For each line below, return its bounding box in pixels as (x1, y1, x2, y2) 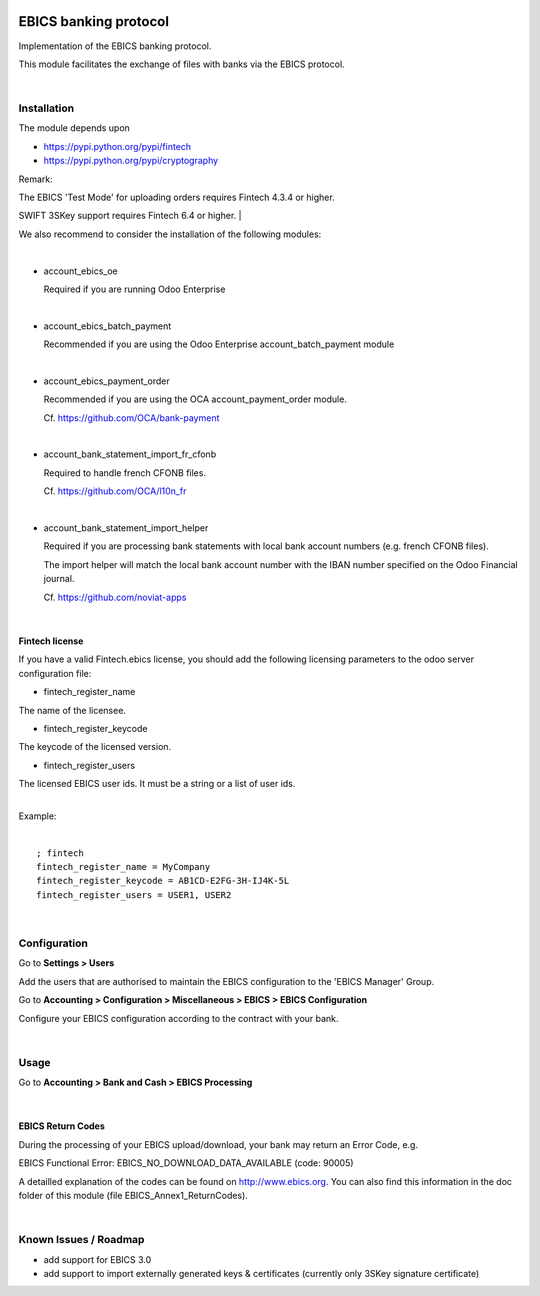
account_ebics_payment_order (43, 375, 170, 387)
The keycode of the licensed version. (18, 741, 172, 753)
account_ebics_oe (43, 265, 119, 277)
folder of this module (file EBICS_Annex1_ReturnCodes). (18, 1190, 249, 1202)
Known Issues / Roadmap (18, 1233, 145, 1247)
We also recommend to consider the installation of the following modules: (18, 228, 322, 240)
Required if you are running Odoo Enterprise (43, 283, 226, 295)
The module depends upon (18, 122, 130, 134)
